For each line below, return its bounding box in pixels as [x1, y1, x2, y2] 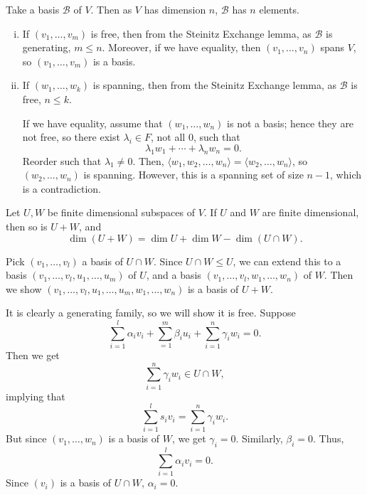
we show [6, 281, 42, 296]
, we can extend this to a [233, 253, 341, 268]
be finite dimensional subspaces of [47, 205, 195, 220]
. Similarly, [235, 431, 283, 446]
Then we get [6, 348, 60, 363]
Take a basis [6, 2, 60, 16]
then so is [6, 218, 48, 233]
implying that [6, 388, 65, 403]
